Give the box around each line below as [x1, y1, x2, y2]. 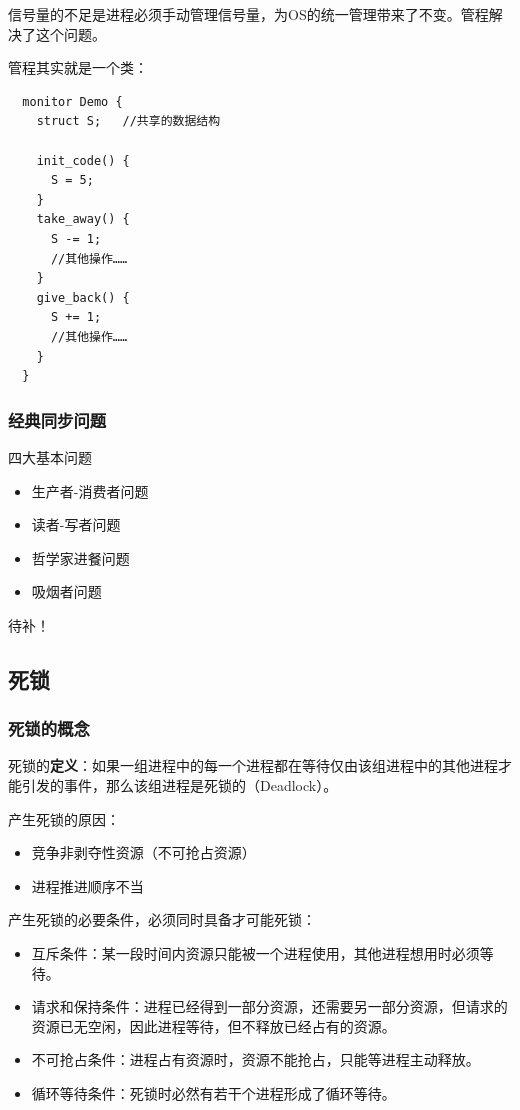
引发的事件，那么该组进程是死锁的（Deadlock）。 [21, 775, 338, 796]
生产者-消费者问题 [31, 480, 149, 501]
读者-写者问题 [31, 514, 121, 535]
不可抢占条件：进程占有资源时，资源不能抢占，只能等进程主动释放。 [31, 1049, 480, 1070]
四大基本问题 [8, 446, 92, 467]
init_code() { [36, 153, 130, 168]
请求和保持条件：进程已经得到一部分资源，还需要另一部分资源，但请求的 [31, 996, 508, 1017]
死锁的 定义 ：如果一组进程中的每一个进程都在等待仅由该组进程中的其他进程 [8, 755, 498, 776]
